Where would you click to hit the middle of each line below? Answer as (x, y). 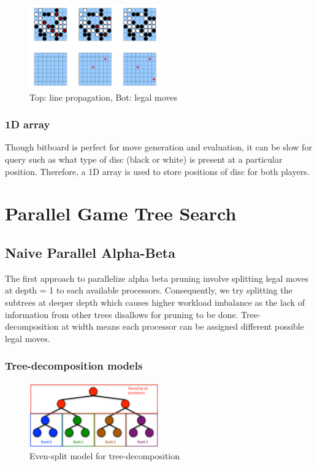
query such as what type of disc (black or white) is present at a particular (144, 159)
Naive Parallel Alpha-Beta (90, 252)
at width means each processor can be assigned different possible (183, 326)
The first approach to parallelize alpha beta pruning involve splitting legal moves (157, 278)
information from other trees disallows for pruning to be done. (122, 314)
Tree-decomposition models (74, 366)
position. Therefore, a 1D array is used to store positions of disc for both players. (157, 171)
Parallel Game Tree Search (121, 213)
